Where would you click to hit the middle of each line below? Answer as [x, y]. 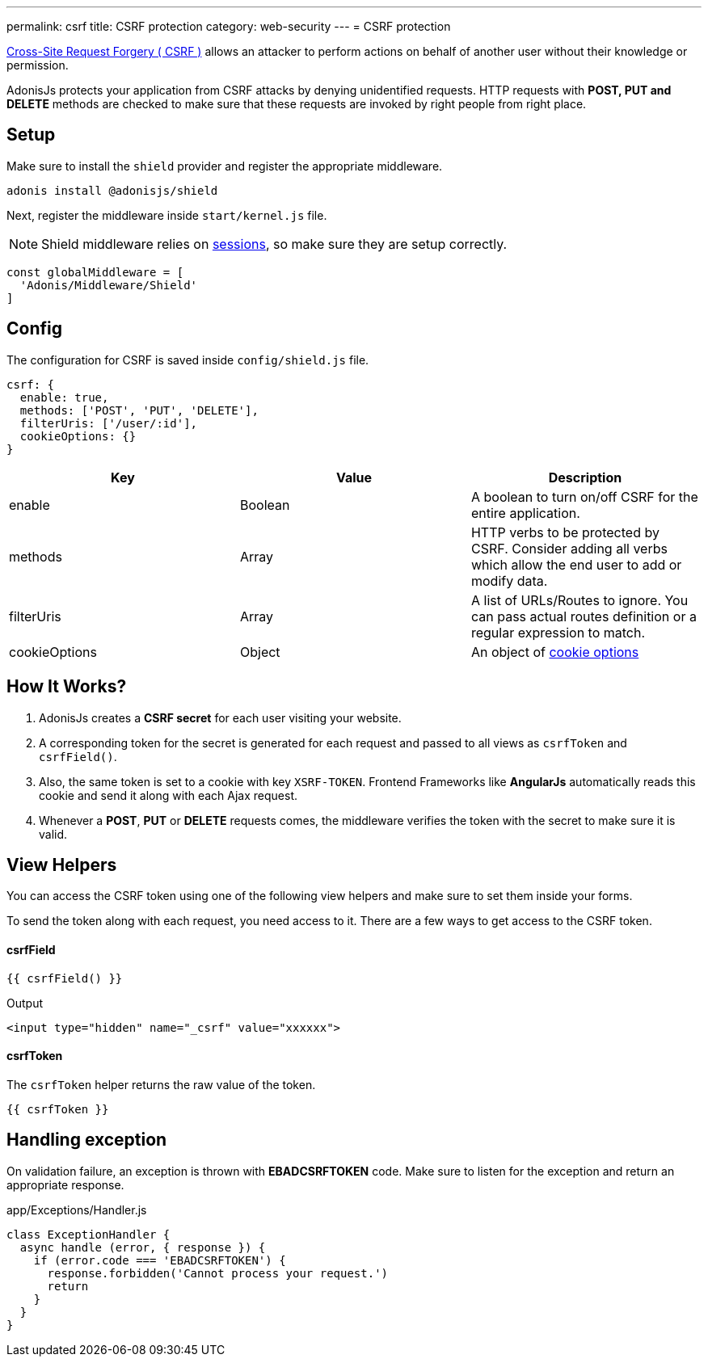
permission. [38, 65]
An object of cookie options [555, 652]
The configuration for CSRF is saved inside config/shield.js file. [188, 360]
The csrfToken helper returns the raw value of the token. [161, 1084]
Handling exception [87, 1140]
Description [585, 477]
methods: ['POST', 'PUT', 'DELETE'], [139, 410]
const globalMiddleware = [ [95, 272]
